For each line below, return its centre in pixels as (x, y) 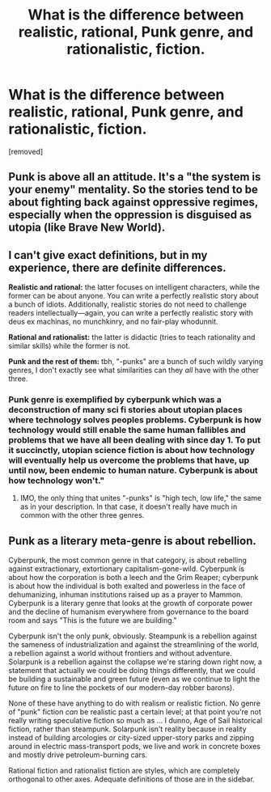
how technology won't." (57, 481)
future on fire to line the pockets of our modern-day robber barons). (121, 688)
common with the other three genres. (82, 515)
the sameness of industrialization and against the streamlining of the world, (134, 645)
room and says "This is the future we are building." (93, 620)
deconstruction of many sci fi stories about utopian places (125, 410)
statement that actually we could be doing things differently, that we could (132, 671)
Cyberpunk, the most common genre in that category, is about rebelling (127, 561)
